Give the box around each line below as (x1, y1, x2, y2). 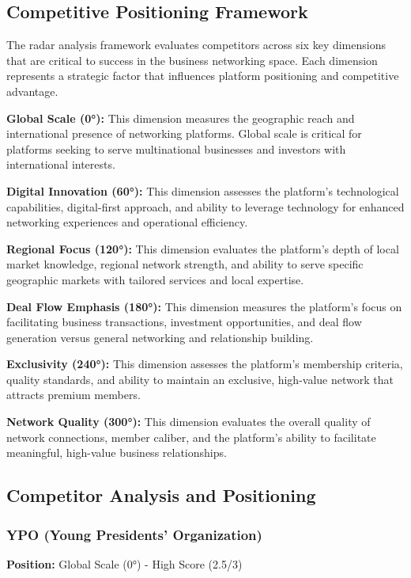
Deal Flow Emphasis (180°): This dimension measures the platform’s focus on (6, 298, 402, 314)
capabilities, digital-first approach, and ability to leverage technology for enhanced (6, 198, 405, 215)
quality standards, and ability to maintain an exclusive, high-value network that (6, 371, 394, 387)
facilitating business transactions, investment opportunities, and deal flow (6, 314, 362, 330)
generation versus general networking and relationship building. (6, 329, 314, 345)
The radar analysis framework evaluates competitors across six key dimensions (6, 36, 386, 53)
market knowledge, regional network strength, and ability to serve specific (6, 256, 364, 272)
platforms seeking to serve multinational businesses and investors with (6, 140, 346, 157)
